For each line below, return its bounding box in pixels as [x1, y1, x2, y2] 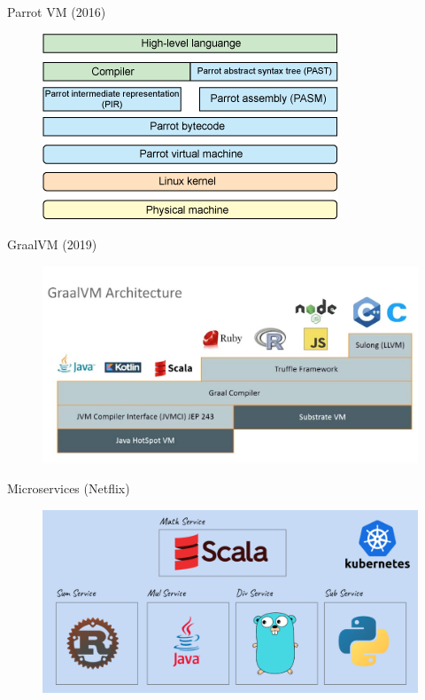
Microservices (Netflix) [7, 479, 130, 498]
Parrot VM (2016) [7, 3, 106, 20]
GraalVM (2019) [7, 235, 97, 254]
